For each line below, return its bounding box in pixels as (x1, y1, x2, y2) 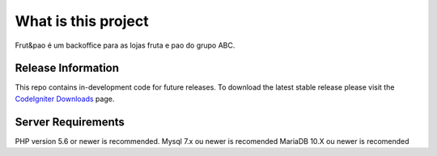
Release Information (15, 61, 120, 75)
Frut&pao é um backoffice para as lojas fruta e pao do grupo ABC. (15, 40, 235, 50)
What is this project (15, 12, 149, 30)
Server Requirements (15, 115, 125, 129)
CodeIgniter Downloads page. (15, 94, 115, 103)
